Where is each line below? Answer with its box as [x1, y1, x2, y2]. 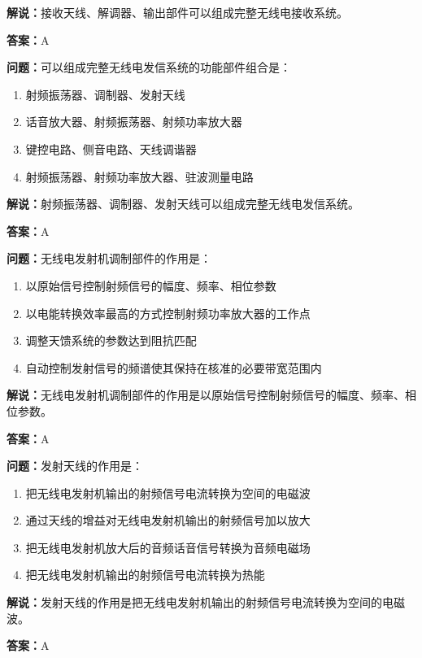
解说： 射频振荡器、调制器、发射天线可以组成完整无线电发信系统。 [7, 195, 359, 212]
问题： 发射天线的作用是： [7, 457, 143, 474]
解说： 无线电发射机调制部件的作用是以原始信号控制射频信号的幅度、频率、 [7, 386, 405, 403]
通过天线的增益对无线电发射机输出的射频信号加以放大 [25, 512, 311, 529]
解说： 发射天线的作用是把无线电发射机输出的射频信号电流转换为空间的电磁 [7, 594, 405, 611]
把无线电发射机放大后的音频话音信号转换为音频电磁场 [25, 538, 311, 556]
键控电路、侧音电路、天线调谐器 [25, 140, 197, 157]
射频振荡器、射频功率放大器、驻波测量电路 [25, 168, 254, 185]
